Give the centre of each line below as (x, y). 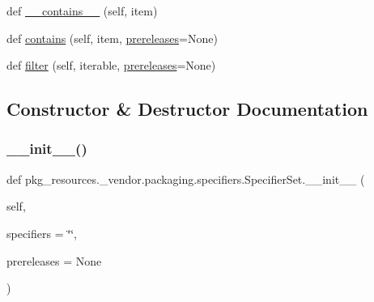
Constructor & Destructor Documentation (187, 109)
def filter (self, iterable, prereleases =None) (111, 65)
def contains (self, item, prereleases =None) (112, 38)
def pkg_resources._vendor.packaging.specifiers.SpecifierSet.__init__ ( (186, 179)
